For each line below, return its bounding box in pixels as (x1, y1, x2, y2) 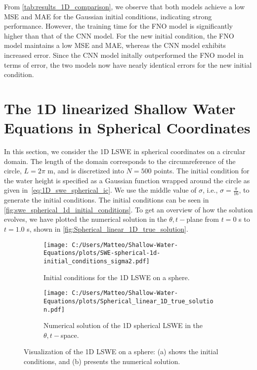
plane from (186, 214, 219, 224)
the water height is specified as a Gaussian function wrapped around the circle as (4, 175, 250, 185)
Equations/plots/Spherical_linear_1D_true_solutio (43, 297, 214, 305)
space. (61, 329, 79, 340)
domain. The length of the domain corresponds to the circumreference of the (4, 156, 236, 166)
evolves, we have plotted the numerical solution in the (4, 214, 167, 224)
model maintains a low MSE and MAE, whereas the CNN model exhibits (4, 40, 226, 50)
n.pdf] (43, 306, 65, 313)
